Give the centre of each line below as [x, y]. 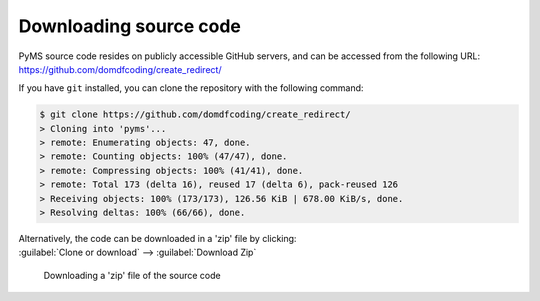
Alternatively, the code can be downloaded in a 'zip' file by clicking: [157, 239]
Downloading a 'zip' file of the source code [132, 275]
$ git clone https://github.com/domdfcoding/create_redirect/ [195, 114]
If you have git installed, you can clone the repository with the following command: [191, 88]
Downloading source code [130, 26]
